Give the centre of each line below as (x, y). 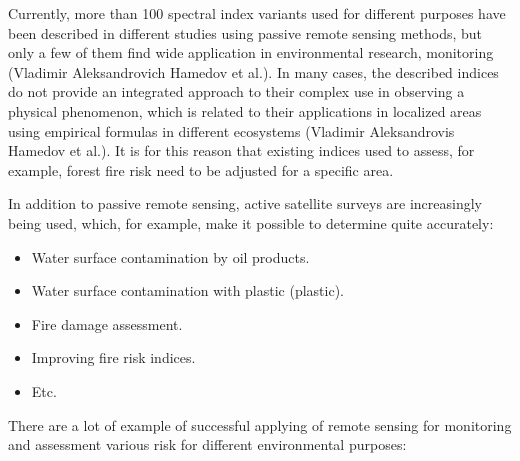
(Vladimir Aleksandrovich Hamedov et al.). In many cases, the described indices (253, 71)
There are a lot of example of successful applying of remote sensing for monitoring (260, 424)
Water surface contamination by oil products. (170, 256)
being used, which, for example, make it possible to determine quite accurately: (251, 222)
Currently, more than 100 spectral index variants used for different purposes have (257, 13)
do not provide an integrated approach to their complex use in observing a (236, 91)
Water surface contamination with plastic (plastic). (188, 290)
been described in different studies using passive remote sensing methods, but (245, 32)
